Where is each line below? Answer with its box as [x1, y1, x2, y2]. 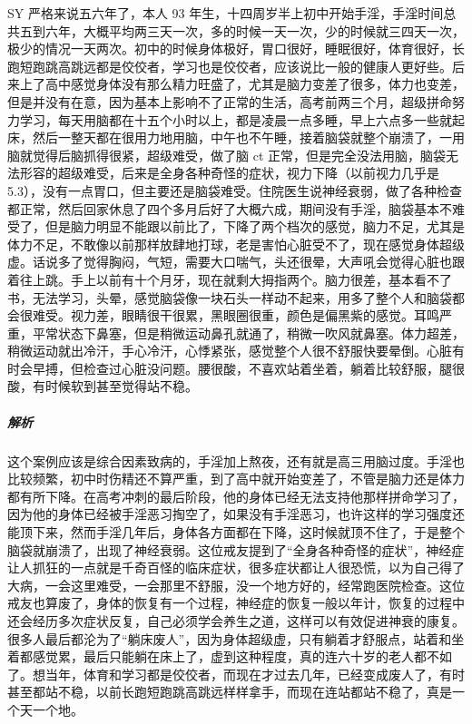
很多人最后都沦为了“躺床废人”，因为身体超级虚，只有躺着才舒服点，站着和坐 [7, 629, 465, 648]
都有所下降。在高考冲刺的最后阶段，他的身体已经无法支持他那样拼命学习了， [7, 486, 465, 505]
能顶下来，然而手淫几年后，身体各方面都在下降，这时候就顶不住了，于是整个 [7, 523, 465, 541]
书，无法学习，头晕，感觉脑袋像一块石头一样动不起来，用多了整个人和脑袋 [7, 288, 452, 307]
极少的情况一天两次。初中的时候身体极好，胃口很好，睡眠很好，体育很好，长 [7, 39, 465, 58]
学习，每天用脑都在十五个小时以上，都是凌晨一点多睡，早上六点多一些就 [19, 110, 452, 129]
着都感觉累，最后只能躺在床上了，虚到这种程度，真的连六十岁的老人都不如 [7, 647, 452, 666]
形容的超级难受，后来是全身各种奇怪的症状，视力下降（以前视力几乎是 [19, 163, 439, 182]
